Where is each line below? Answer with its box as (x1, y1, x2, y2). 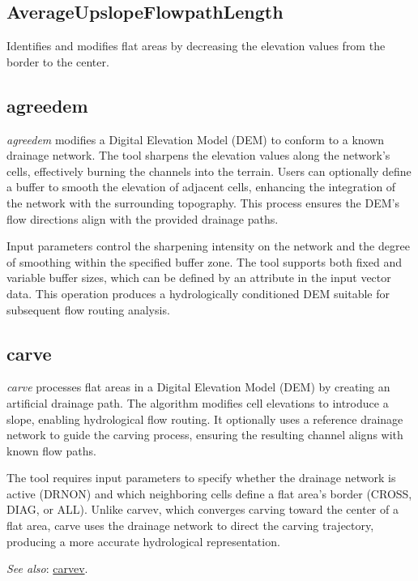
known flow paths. (6, 442, 96, 459)
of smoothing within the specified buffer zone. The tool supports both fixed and (6, 253, 403, 270)
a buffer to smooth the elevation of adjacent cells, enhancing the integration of (6, 178, 396, 195)
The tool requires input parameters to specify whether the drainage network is (6, 469, 396, 486)
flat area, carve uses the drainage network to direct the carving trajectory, (6, 517, 374, 534)
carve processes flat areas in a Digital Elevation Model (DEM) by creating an (6, 378, 390, 395)
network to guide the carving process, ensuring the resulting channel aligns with (6, 426, 403, 443)
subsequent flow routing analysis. (6, 301, 170, 318)
